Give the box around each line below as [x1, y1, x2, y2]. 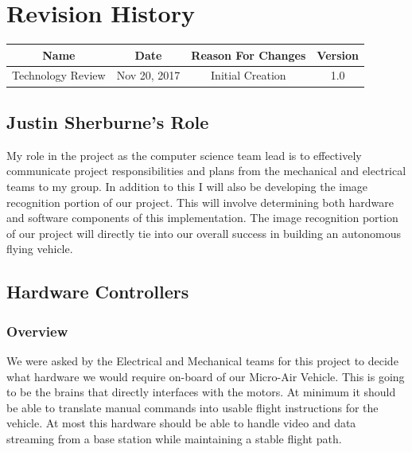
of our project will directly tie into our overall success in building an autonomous [6, 224, 401, 241]
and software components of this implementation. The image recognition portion [6, 209, 398, 226]
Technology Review [12, 67, 106, 84]
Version [317, 46, 359, 63]
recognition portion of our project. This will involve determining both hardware [6, 193, 394, 210]
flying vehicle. [6, 240, 73, 257]
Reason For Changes [191, 46, 306, 63]
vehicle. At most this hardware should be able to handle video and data [6, 415, 356, 431]
